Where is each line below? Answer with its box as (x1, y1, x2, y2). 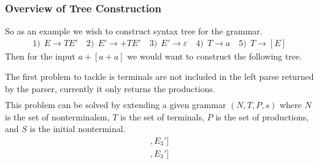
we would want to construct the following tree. (127, 49, 302, 62)
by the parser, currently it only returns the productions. (5, 82, 215, 95)
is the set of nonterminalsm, (5, 110, 110, 123)
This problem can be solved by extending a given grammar (5, 98, 226, 111)
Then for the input (5, 49, 75, 62)
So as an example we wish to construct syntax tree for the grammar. (5, 25, 263, 37)
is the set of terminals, (120, 110, 204, 123)
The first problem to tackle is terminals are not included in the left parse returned (5, 70, 314, 83)
